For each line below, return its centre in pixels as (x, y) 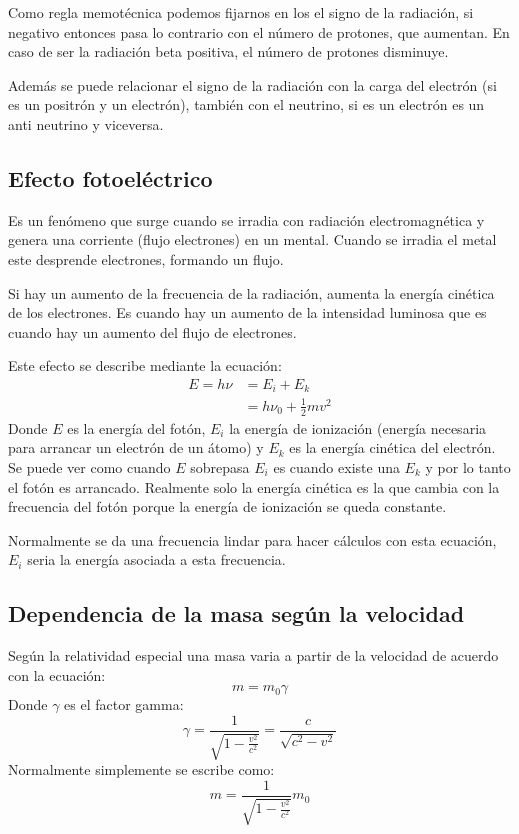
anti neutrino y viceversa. (86, 123)
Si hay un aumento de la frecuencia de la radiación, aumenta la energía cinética (251, 292)
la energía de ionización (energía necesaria (358, 427)
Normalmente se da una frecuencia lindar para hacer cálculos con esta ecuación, (252, 539)
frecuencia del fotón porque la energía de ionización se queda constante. (227, 506)
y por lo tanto (468, 466)
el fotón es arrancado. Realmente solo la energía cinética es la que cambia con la (254, 486)
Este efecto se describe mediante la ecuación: (145, 365)
